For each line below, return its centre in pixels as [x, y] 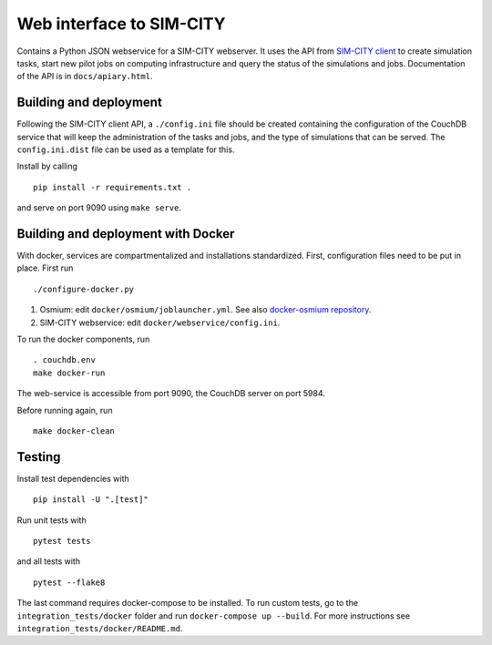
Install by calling [47, 166]
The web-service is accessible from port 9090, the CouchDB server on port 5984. [171, 394]
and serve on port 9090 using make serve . [99, 208]
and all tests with [49, 561]
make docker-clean [74, 431]
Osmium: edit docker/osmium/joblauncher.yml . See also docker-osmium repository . [205, 310]
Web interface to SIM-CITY [122, 24]
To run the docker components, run [83, 339]
